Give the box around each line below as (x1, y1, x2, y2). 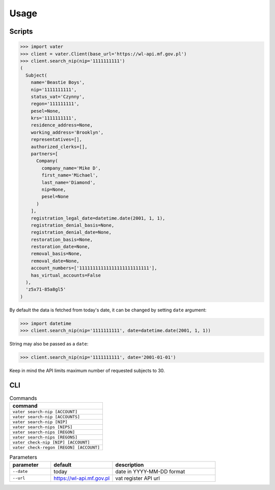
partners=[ (31, 151, 58, 157)
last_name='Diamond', (41, 179, 96, 185)
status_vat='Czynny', (31, 93, 85, 100)
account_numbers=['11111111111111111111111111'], (31, 265, 157, 271)
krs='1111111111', (31, 115, 77, 121)
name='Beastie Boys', (31, 80, 85, 85)
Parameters (9, 453, 38, 460)
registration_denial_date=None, (31, 230, 112, 235)
